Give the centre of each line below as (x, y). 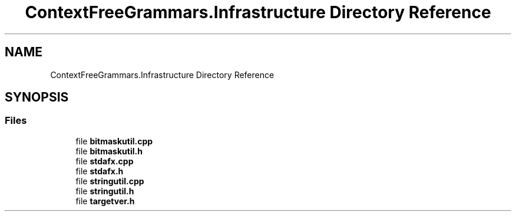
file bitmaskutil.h (109, 151)
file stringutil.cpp (110, 181)
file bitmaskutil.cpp (114, 141)
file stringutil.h (105, 191)
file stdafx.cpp (105, 161)
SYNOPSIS (37, 97)
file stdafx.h (100, 171)
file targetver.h (105, 201)
